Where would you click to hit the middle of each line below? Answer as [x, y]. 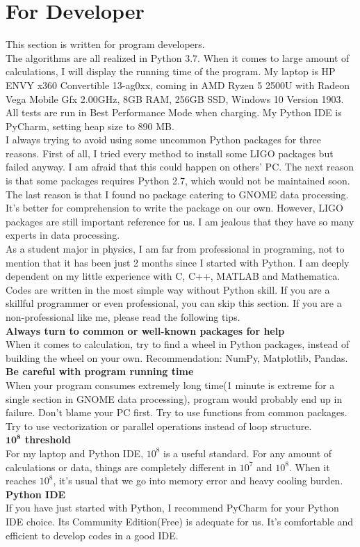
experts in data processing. [63, 235]
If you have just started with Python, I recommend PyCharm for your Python [172, 508]
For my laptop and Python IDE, [75, 453]
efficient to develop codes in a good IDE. [92, 535]
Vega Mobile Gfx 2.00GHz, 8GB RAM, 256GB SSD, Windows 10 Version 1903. [175, 98]
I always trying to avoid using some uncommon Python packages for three [164, 140]
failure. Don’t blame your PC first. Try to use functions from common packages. [177, 412]
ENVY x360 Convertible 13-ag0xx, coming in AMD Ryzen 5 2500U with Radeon [178, 85]
